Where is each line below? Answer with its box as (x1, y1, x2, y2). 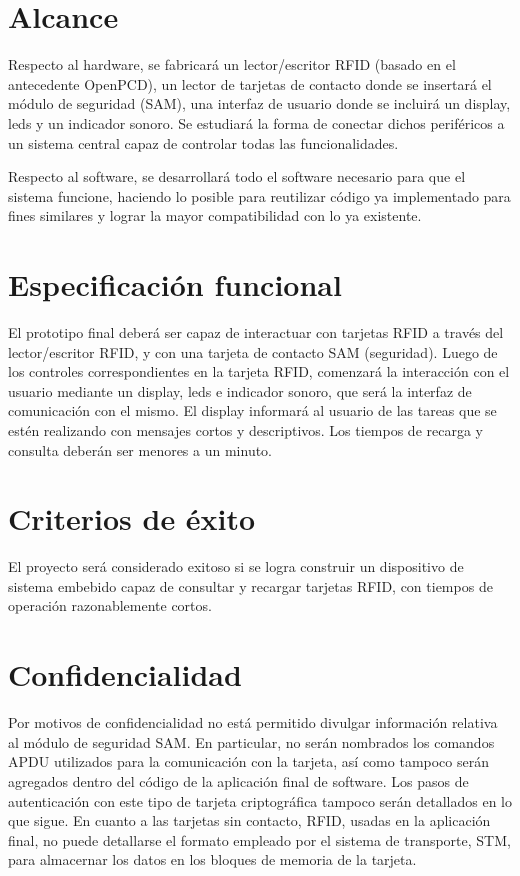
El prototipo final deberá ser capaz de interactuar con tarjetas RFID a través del (8, 322, 504, 342)
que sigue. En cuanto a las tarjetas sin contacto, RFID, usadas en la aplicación (8, 810, 491, 831)
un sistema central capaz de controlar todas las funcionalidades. (8, 132, 399, 153)
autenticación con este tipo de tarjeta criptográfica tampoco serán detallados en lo (8, 790, 512, 811)
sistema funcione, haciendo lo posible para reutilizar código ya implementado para (8, 185, 511, 206)
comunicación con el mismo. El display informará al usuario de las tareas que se (8, 400, 497, 421)
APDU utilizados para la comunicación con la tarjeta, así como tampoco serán (8, 751, 489, 772)
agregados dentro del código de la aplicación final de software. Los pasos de (8, 770, 469, 791)
